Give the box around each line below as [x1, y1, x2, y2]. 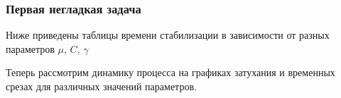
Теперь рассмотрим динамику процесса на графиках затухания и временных [6, 65, 335, 80]
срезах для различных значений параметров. [6, 79, 197, 93]
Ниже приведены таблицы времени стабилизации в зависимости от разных [6, 27, 330, 42]
